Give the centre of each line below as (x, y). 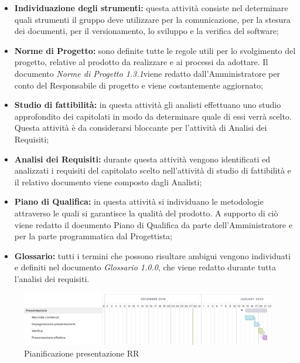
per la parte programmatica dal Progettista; (93, 236)
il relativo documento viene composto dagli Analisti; (108, 181)
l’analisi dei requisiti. (52, 278)
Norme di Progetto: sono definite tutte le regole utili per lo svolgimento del (155, 50)
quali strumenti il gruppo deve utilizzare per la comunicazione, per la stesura (152, 19)
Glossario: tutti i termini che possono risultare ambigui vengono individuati (152, 255)
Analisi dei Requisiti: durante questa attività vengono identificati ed (142, 159)
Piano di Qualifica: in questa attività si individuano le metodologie (139, 201)
